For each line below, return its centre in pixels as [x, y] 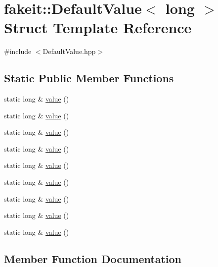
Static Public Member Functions [89, 78]
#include [18, 51]
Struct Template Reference [98, 27]
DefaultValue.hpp [69, 51]
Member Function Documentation [93, 258]
